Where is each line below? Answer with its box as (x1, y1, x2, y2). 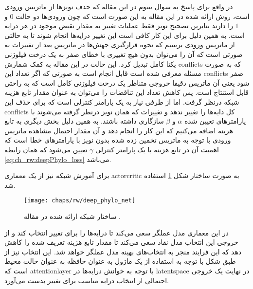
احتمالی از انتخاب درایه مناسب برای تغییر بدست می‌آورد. (4, 275, 169, 285)
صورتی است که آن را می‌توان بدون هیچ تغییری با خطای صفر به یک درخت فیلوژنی (4, 49, 243, 59)
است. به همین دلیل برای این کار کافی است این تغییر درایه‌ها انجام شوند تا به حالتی (4, 30, 245, 40)
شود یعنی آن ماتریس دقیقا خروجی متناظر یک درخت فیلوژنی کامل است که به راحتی (4, 77, 250, 88)
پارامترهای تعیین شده (184, 116, 246, 126)
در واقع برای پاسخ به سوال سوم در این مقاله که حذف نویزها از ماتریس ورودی (4, 1, 233, 11)
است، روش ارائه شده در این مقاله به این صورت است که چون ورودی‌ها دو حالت (16, 11, 250, 21)
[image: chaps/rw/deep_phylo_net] (24, 197, 136, 204)
